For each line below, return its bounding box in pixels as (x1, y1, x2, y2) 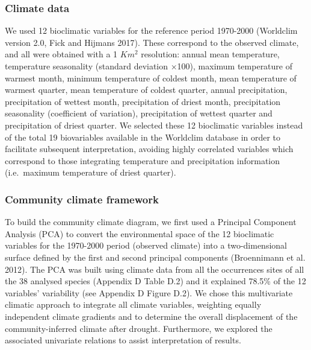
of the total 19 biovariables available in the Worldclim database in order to (5, 130, 281, 143)
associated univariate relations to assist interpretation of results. (5, 334, 241, 346)
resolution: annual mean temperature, (141, 48, 280, 60)
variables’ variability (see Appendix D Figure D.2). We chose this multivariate (5, 286, 293, 299)
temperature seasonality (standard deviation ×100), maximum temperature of (5, 60, 293, 72)
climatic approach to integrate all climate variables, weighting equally (5, 298, 262, 311)
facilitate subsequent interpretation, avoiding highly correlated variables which (5, 142, 294, 155)
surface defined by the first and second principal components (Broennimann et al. (5, 250, 306, 263)
